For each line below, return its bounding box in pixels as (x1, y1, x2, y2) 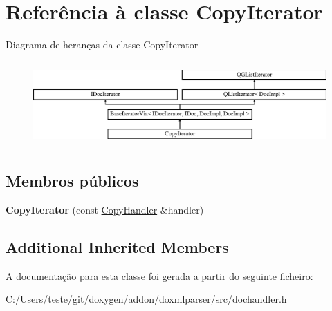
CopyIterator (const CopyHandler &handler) (6, 202, 204, 217)
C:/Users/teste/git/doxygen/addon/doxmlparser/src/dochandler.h (6, 292, 287, 306)
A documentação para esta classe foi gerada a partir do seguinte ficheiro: (6, 268, 313, 283)
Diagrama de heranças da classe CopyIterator (6, 37, 199, 52)
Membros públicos (6, 170, 139, 191)
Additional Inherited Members (6, 236, 229, 257)
